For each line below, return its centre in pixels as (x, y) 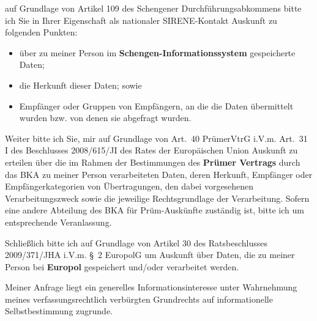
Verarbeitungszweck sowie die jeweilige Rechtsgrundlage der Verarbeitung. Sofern (157, 198)
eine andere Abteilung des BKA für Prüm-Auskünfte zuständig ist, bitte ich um (155, 210)
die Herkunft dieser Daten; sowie (80, 85)
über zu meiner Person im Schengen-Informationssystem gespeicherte (157, 52)
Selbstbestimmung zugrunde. (59, 311)
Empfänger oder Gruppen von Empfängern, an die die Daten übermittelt (156, 105)
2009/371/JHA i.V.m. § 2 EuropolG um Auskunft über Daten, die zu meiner (150, 255)
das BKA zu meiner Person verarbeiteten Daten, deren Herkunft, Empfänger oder (159, 174)
